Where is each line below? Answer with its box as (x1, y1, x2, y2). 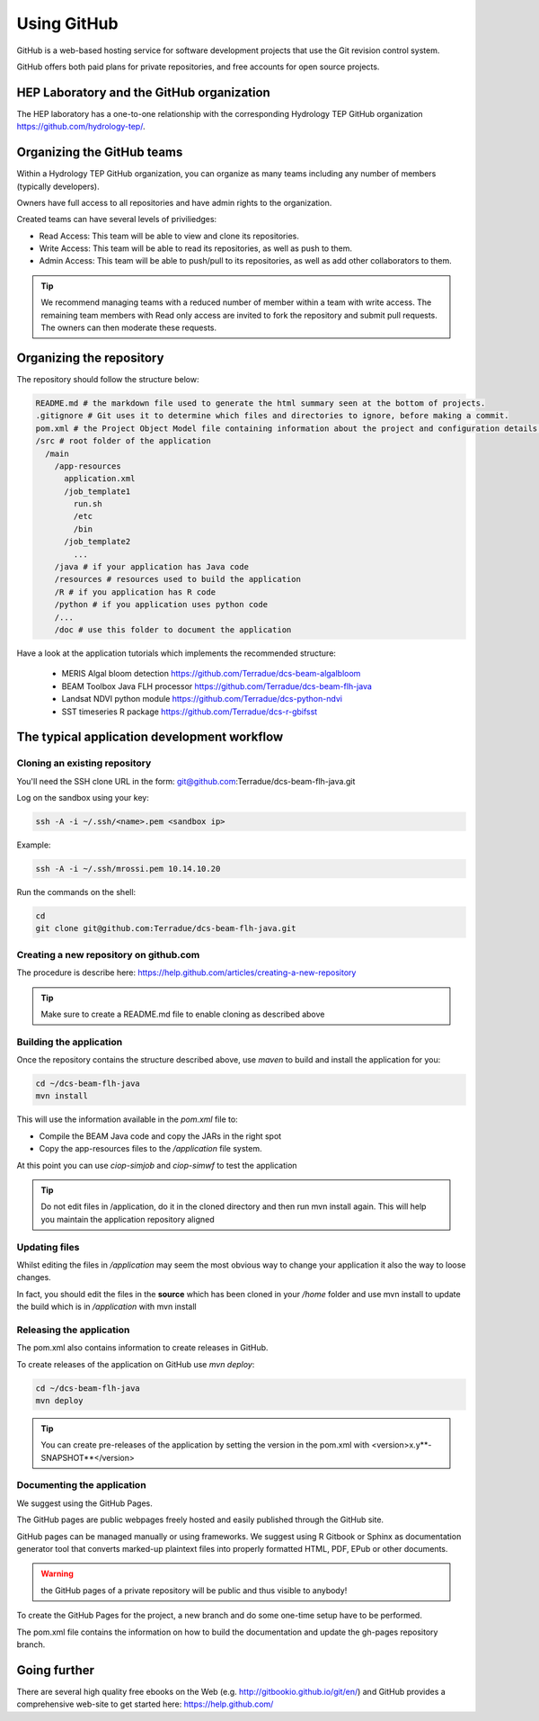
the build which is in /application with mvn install (16, 1301, 197, 1313)
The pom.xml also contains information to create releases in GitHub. (16, 1342, 269, 1353)
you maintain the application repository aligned (40, 1214, 215, 1224)
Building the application (16, 1035, 123, 1048)
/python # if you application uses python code (54, 599, 269, 610)
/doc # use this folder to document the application (54, 624, 292, 634)
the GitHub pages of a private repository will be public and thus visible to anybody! (40, 1584, 348, 1596)
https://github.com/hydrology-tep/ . (16, 121, 146, 132)
